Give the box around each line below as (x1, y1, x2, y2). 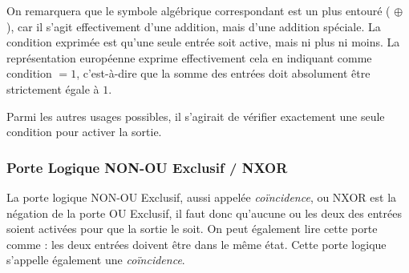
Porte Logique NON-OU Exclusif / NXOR (6, 157, 288, 177)
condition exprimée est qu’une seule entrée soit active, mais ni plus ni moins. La (6, 34, 400, 50)
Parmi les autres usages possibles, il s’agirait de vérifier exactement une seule (6, 107, 385, 124)
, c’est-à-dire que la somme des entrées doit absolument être (76, 65, 371, 82)
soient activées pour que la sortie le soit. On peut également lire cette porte (6, 220, 378, 237)
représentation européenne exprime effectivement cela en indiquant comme (6, 49, 372, 66)
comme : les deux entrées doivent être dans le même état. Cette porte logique (6, 235, 387, 252)
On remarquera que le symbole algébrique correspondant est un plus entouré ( (6, 2, 391, 18)
